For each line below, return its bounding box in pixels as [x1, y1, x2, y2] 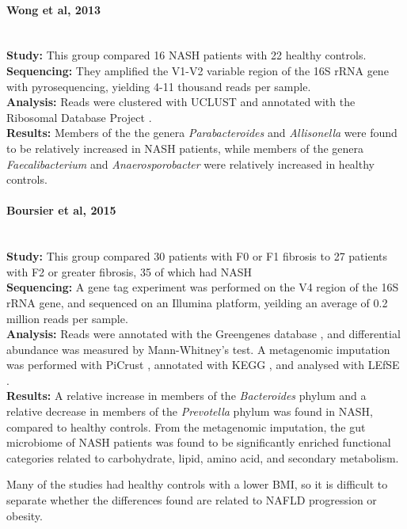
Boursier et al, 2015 [6, 202, 116, 219]
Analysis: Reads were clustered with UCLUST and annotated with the [6, 93, 356, 110]
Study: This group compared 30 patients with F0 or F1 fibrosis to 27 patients [6, 248, 387, 264]
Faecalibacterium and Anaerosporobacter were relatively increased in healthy [6, 155, 375, 172]
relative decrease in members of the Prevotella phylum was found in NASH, [6, 403, 373, 420]
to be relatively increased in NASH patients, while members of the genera [6, 139, 364, 156]
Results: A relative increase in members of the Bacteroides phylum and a [6, 387, 367, 404]
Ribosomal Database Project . [6, 108, 152, 125]
